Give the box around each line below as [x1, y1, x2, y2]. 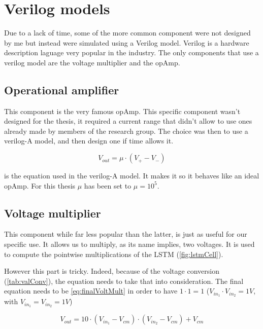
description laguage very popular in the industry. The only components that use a [4, 47, 259, 58]
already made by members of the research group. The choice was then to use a [4, 125, 248, 136]
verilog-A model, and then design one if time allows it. [4, 135, 174, 146]
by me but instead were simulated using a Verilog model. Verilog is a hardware [4, 37, 249, 48]
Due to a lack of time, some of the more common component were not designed [4, 27, 251, 38]
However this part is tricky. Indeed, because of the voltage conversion [4, 266, 219, 276]
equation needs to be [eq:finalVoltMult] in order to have [4, 285, 178, 296]
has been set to [84, 180, 131, 191]
